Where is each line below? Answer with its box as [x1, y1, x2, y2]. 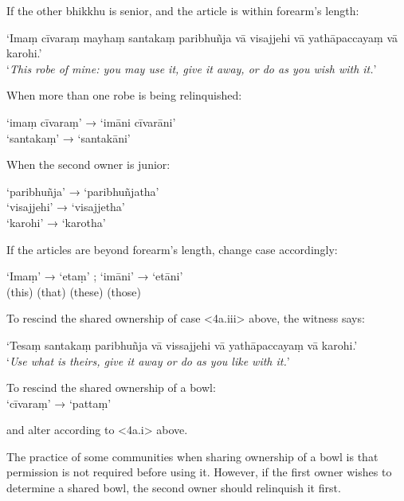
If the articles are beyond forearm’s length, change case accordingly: [6, 241, 338, 257]
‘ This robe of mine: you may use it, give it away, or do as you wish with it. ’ [6, 60, 377, 76]
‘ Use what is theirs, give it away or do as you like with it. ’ [6, 352, 290, 369]
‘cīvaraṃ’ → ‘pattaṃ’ [6, 394, 112, 411]
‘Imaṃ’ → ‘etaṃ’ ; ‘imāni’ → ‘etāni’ [6, 268, 183, 284]
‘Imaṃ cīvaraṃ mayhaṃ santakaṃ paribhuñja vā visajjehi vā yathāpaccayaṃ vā [6, 29, 398, 45]
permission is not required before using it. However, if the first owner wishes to [6, 464, 392, 480]
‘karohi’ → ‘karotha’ [6, 213, 106, 230]
